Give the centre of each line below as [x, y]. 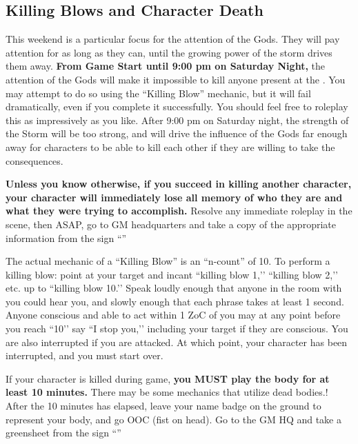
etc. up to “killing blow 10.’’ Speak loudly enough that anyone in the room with [174, 288]
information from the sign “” [66, 238]
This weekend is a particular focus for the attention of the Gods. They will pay [173, 39]
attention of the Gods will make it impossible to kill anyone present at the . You [176, 79]
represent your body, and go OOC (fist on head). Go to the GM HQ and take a [173, 419]
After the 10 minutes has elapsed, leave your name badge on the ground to [163, 406]
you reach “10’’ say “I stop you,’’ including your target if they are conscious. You [177, 329]
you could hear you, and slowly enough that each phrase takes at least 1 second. [175, 301]
